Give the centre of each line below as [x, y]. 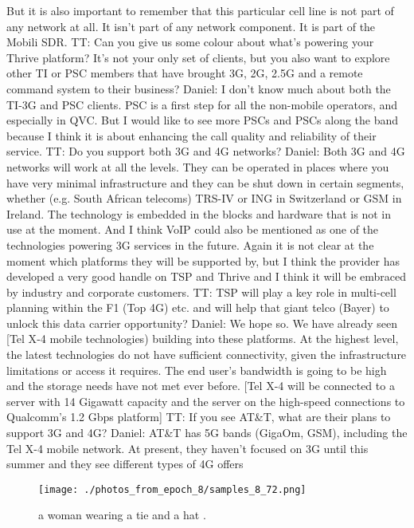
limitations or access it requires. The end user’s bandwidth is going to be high [197, 370]
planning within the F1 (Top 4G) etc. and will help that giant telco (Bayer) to [198, 307]
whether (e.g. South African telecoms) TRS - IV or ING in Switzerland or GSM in [204, 198]
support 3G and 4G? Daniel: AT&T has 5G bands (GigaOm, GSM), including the [207, 433]
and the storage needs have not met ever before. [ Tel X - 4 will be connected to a [201, 386]
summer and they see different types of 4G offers [125, 464]
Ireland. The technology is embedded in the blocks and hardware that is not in [199, 213]
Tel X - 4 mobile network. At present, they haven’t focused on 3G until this [187, 448]
